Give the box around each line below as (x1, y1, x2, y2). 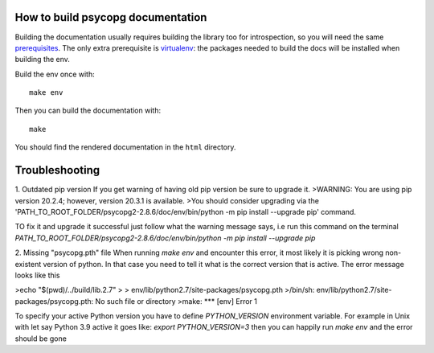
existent (14, 259, 42, 269)
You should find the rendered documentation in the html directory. (14, 142, 236, 152)
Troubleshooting (14, 163, 100, 177)
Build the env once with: (14, 69, 96, 79)
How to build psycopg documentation (14, 10, 207, 24)
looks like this (14, 270, 60, 280)
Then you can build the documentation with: (14, 105, 161, 116)
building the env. (14, 55, 70, 64)
